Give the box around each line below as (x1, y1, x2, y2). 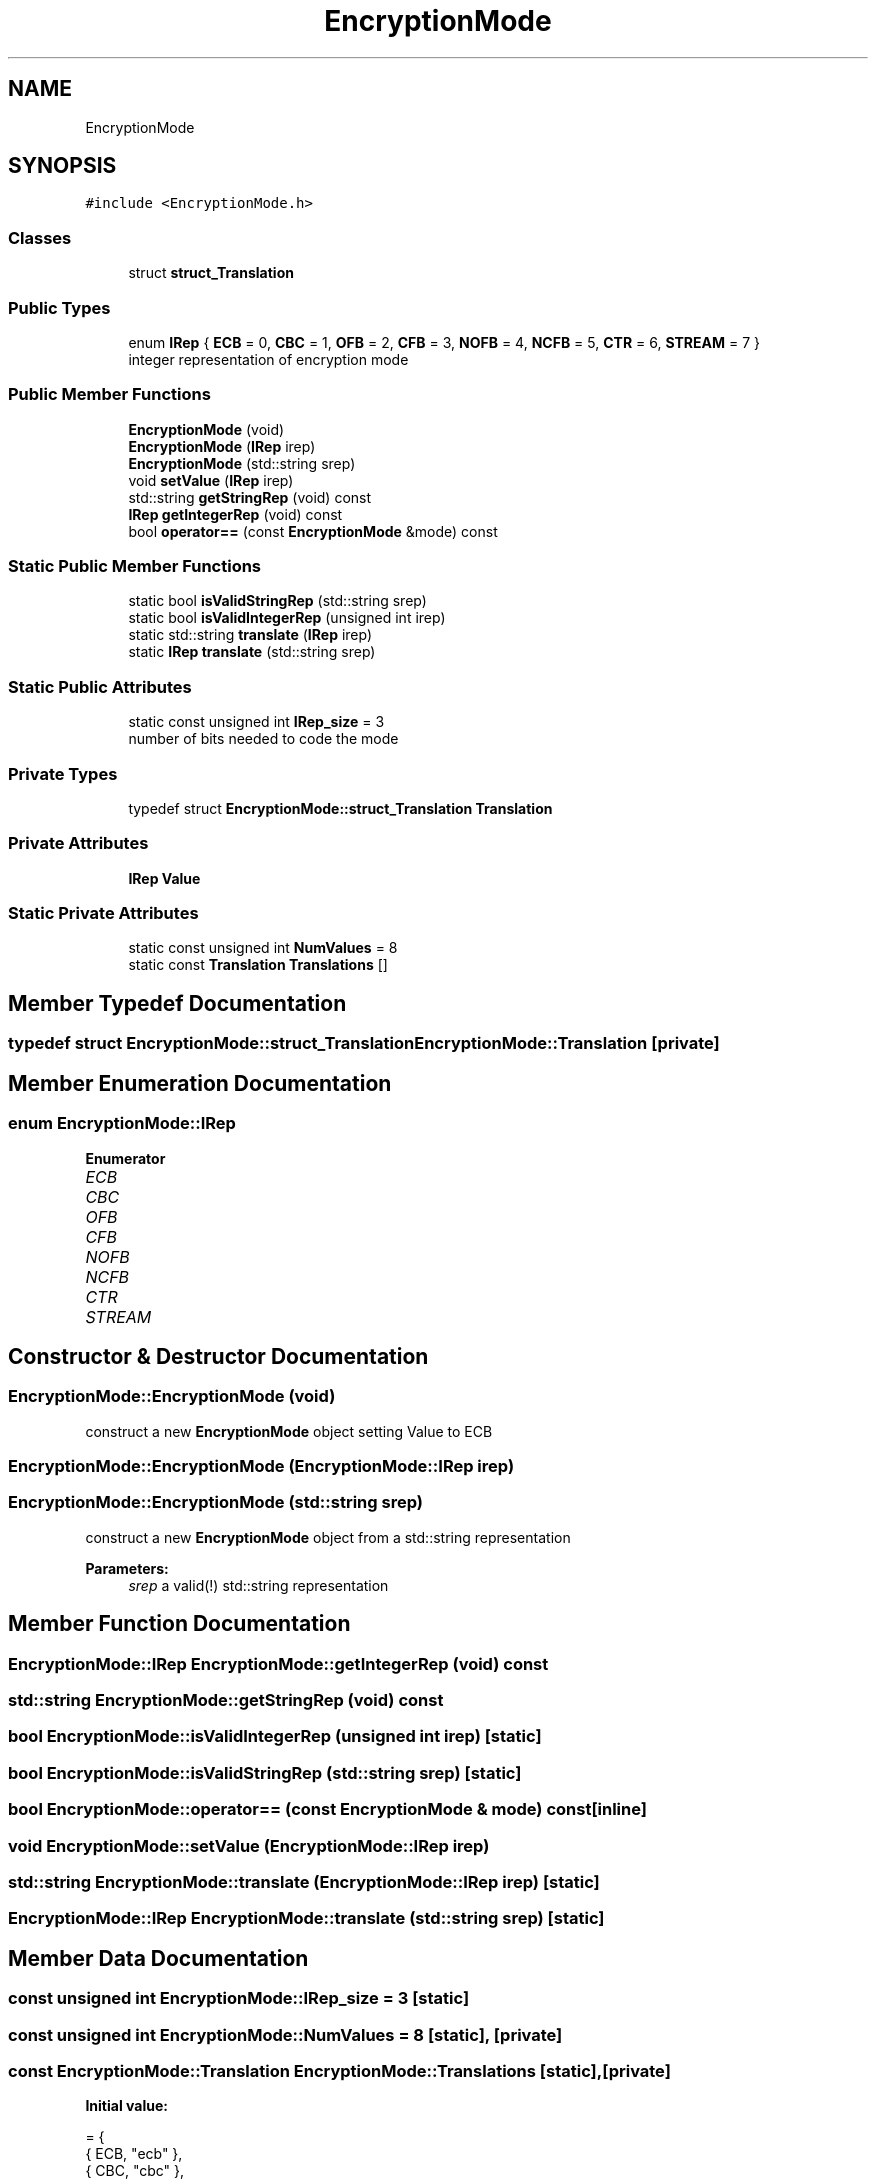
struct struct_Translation (128, 264, 294, 282)
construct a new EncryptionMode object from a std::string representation (85, 1528, 571, 1546)
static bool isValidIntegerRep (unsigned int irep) (128, 609, 446, 627)
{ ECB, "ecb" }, (85, 2145, 183, 2163)
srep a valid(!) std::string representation (128, 1576, 389, 1594)
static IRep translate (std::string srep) (128, 643, 376, 661)
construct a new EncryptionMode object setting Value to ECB (85, 1422, 493, 1440)
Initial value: (85, 2097, 168, 2115)
